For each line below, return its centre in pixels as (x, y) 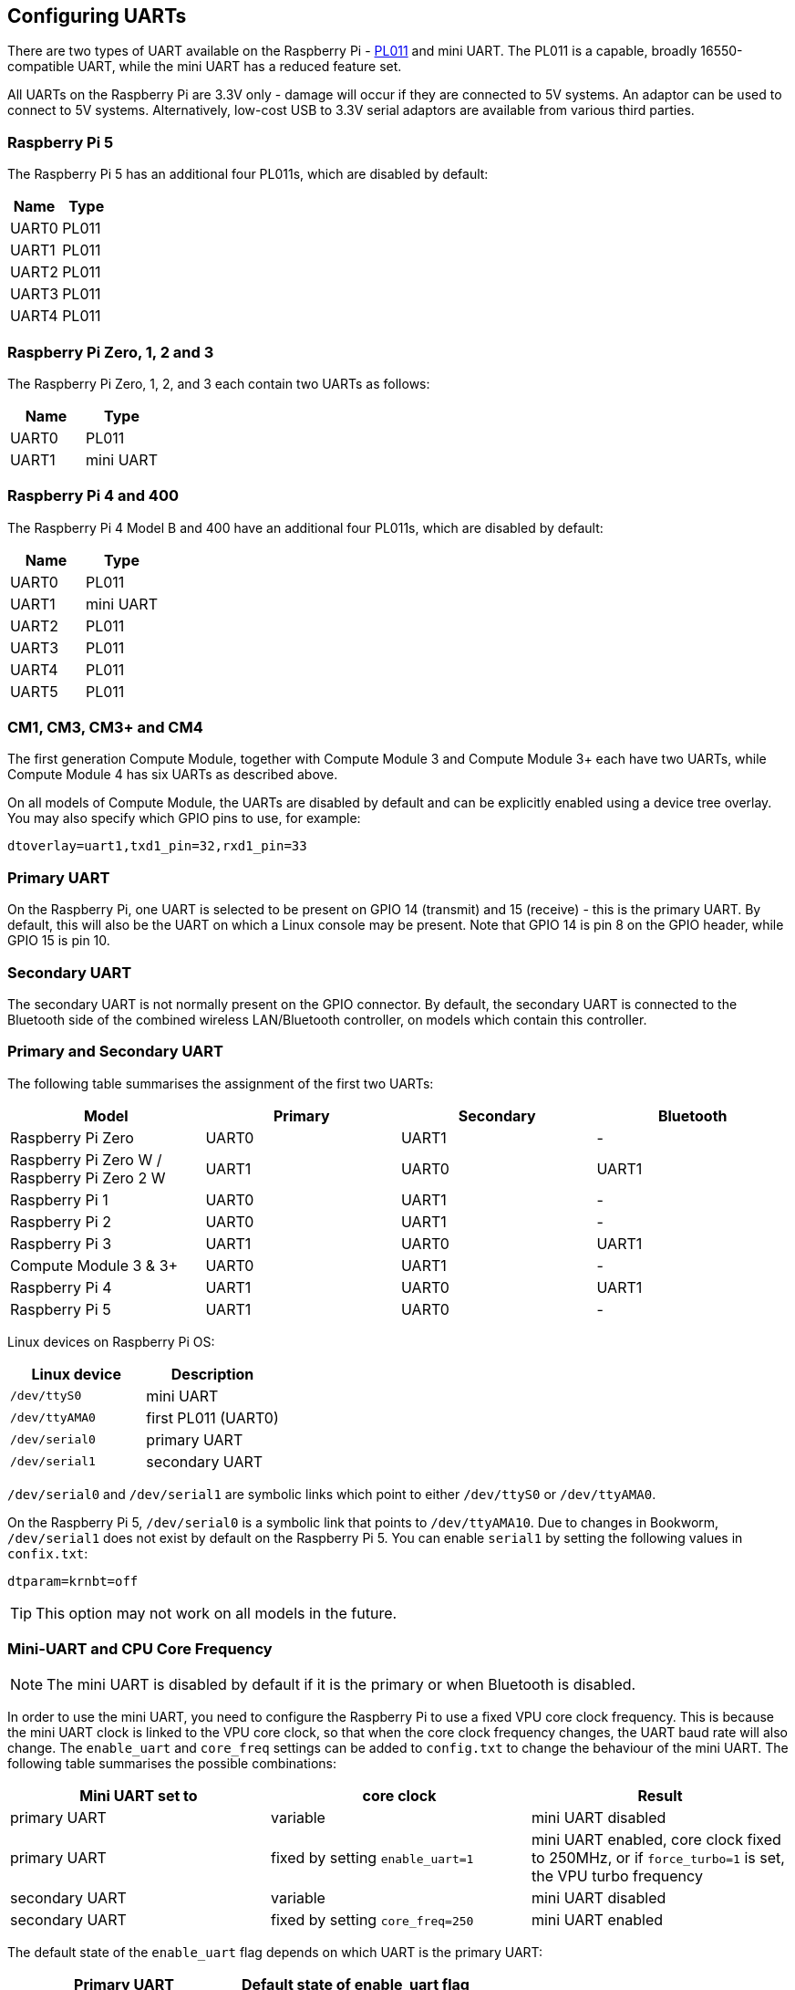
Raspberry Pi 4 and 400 (93, 496)
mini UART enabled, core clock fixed (656, 1840)
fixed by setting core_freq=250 (372, 1920)
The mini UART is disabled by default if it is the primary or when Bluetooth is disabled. (341, 1685)
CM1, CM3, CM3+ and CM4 (105, 728)
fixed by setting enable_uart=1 (372, 1858)
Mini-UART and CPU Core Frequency (140, 1649)
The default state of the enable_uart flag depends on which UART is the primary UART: (275, 1953)
